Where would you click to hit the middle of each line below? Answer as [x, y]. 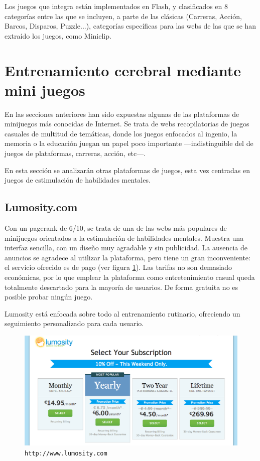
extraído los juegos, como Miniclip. [58, 35]
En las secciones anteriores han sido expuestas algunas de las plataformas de [122, 114]
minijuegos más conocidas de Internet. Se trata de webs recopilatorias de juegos [127, 124]
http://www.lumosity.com [66, 453]
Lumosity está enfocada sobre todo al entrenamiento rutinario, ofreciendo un [122, 313]
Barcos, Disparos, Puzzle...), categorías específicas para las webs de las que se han [131, 26]
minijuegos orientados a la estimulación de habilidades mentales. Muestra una [124, 238]
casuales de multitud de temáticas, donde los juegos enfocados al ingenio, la [121, 133]
